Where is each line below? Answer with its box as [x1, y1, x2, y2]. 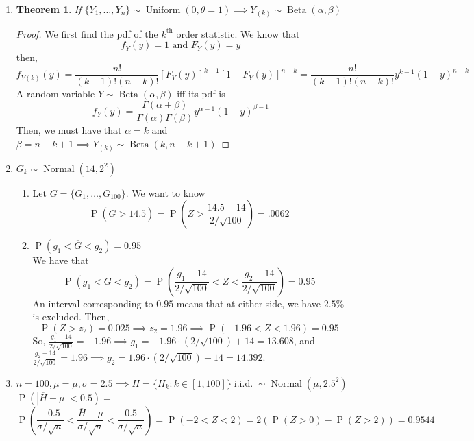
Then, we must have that [16, 123, 122, 137]
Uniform [145, 5, 181, 15]
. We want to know [125, 185, 205, 200]
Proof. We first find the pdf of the [16, 26, 158, 40]
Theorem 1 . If [16, 2, 82, 16]
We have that [32, 253, 89, 267]
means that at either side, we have [176, 296, 321, 310]
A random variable [16, 86, 95, 100]
